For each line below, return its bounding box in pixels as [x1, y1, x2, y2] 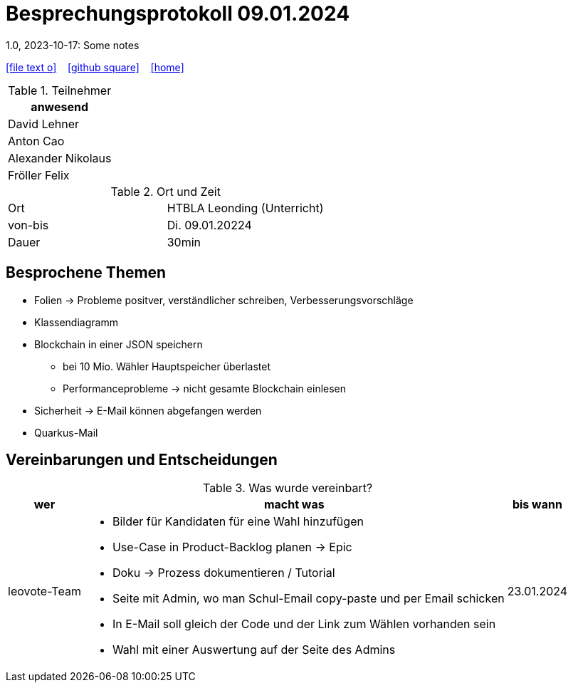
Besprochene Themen [6, 264, 167, 282]
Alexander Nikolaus [8, 150, 112, 165]
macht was [263, 497, 325, 512]
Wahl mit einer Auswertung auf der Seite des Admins [112, 642, 396, 657]
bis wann [512, 497, 562, 512]
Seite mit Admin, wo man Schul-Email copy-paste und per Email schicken [112, 591, 505, 606]
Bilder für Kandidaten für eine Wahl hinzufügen [112, 514, 364, 529]
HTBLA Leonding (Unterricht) [167, 200, 324, 215]
